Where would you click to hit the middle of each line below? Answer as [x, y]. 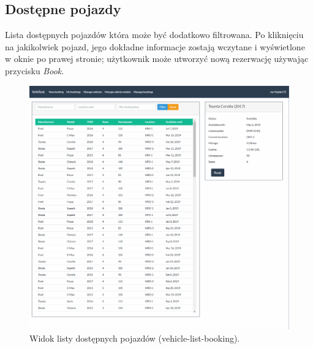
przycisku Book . [35, 70]
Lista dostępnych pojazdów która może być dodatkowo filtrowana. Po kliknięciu [154, 35]
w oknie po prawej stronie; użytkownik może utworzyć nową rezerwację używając [157, 59]
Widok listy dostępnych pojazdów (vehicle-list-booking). [135, 338]
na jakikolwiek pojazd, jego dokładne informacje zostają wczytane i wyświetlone [155, 46]
